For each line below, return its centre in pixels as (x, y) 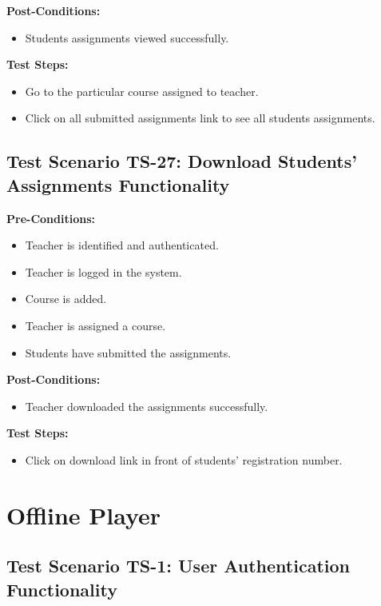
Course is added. (66, 299)
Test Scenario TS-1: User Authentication (178, 566)
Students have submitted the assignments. (128, 352)
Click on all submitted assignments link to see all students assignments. (200, 118)
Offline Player (84, 514)
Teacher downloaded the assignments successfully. (147, 406)
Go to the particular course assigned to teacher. (142, 91)
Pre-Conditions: (51, 218)
